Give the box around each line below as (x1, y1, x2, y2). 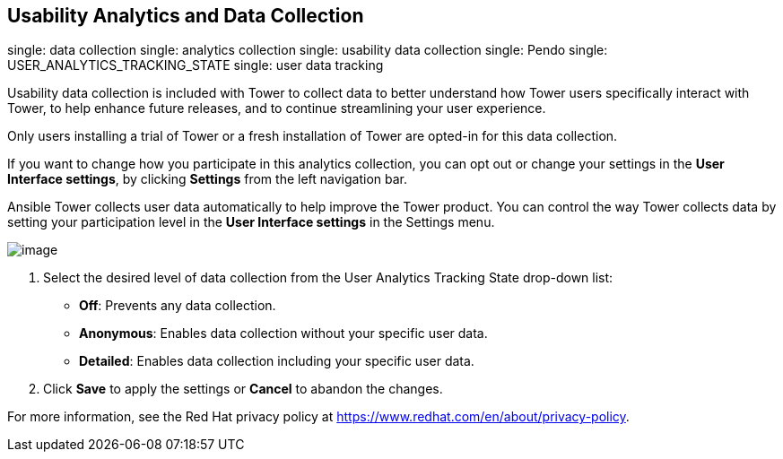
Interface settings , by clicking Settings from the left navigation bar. (7, 171, 407, 187)
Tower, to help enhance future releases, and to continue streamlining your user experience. (7, 100, 546, 117)
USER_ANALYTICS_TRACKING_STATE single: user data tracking (7, 57, 384, 74)
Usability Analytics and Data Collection (7, 4, 364, 27)
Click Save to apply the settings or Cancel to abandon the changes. (43, 381, 443, 397)
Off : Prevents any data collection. (79, 298, 276, 314)
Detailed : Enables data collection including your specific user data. (79, 353, 474, 369)
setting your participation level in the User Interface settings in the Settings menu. (7, 214, 495, 230)
